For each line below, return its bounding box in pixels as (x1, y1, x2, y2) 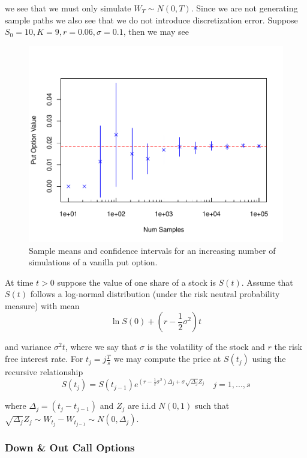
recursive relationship (5, 366, 83, 378)
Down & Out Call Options (5, 440, 135, 455)
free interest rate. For (5, 352, 83, 365)
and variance (5, 340, 52, 353)
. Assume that (241, 276, 293, 288)
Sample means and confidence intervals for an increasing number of (29, 244, 276, 256)
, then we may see (123, 25, 189, 38)
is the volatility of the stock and (147, 340, 265, 353)
